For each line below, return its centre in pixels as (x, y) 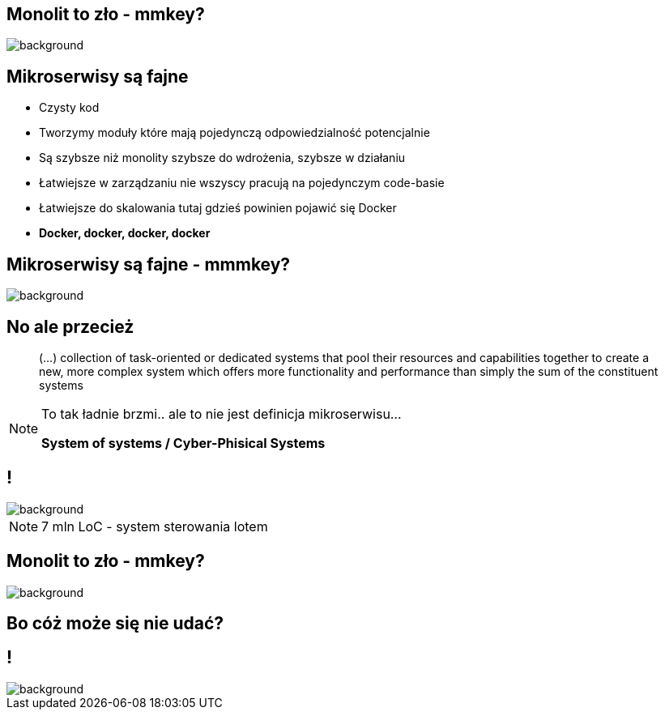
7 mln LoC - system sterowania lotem (155, 526)
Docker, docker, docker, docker (125, 233)
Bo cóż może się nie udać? (115, 624)
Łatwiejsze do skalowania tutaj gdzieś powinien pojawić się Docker (218, 208)
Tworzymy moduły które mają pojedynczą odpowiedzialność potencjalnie (234, 133)
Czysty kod (69, 108)
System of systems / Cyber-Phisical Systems (183, 443)
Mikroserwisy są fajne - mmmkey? (149, 264)
